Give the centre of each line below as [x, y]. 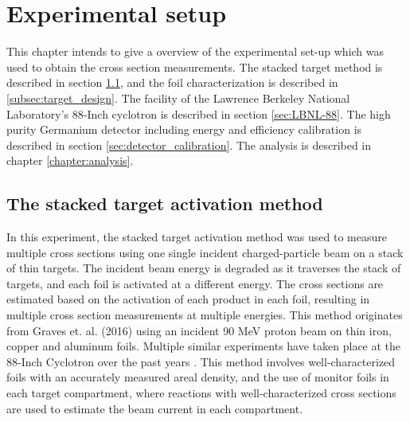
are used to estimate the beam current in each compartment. [155, 408]
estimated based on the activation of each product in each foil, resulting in [188, 299]
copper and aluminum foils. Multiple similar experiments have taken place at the [204, 346]
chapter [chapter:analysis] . [70, 160]
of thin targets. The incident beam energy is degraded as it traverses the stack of [204, 268]
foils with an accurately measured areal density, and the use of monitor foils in [198, 377]
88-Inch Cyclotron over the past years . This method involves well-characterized [201, 361]
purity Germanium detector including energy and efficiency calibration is [184, 129]
